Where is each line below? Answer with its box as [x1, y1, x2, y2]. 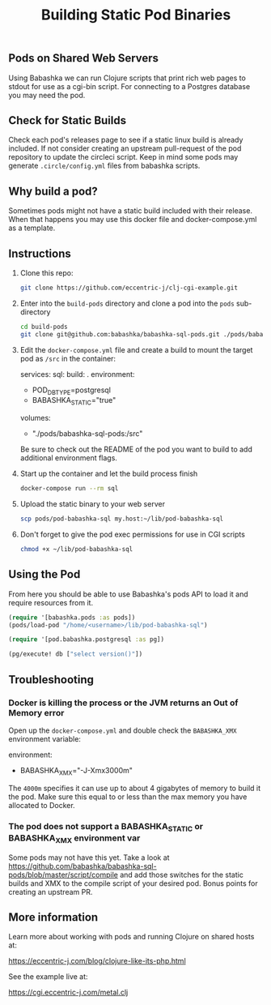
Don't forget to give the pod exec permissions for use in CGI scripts [19, 529, 245, 540]
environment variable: [8, 733, 81, 743]
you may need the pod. [8, 90, 86, 100]
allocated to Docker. [8, 800, 75, 810]
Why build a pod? [8, 184, 99, 198]
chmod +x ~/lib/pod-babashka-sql [19, 545, 133, 554]
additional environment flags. [19, 453, 117, 463]
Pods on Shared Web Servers [8, 51, 159, 66]
